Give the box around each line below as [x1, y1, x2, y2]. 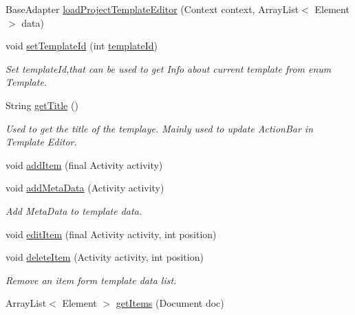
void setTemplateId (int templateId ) [6, 38, 158, 53]
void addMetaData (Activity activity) [6, 180, 164, 195]
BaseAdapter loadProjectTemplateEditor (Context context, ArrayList [6, 2, 299, 16]
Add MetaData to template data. [6, 203, 142, 218]
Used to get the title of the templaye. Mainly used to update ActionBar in [6, 121, 314, 135]
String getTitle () [6, 97, 78, 112]
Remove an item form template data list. [6, 272, 177, 287]
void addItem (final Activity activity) [6, 157, 163, 172]
